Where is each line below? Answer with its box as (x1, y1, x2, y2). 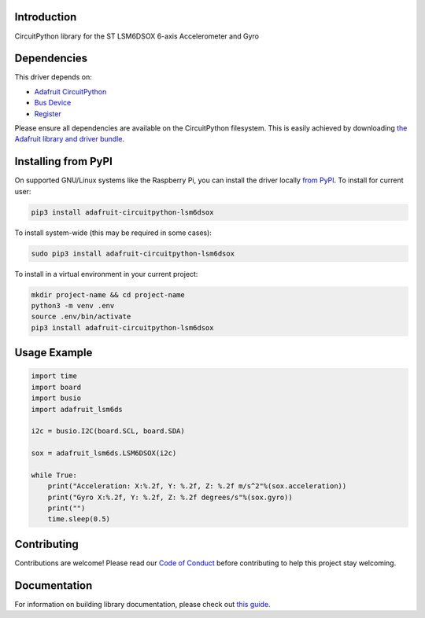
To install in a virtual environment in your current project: (14, 269, 198, 278)
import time (31, 372, 78, 381)
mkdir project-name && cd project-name (31, 290, 185, 299)
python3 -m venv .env (31, 301, 115, 310)
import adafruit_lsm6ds (31, 405, 124, 414)
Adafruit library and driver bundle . (14, 134, 125, 144)
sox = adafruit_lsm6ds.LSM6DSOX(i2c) (31, 449, 177, 458)
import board (31, 382, 82, 392)
